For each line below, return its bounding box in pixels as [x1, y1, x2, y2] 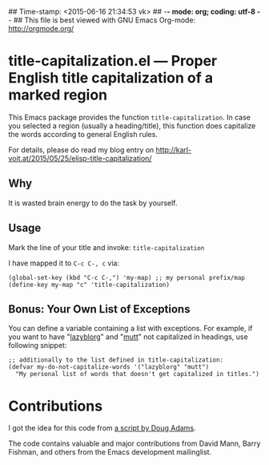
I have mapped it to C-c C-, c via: [8, 258, 120, 268]
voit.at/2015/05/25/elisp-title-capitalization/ [8, 153, 152, 163]
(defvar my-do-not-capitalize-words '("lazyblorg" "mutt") [8, 363, 210, 371]
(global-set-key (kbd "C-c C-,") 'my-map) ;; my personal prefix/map [8, 273, 246, 281]
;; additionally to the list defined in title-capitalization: [8, 356, 224, 364]
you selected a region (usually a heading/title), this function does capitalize [8, 120, 256, 131]
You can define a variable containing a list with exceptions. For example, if [8, 324, 253, 334]
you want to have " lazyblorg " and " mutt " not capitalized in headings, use [8, 332, 248, 342]
